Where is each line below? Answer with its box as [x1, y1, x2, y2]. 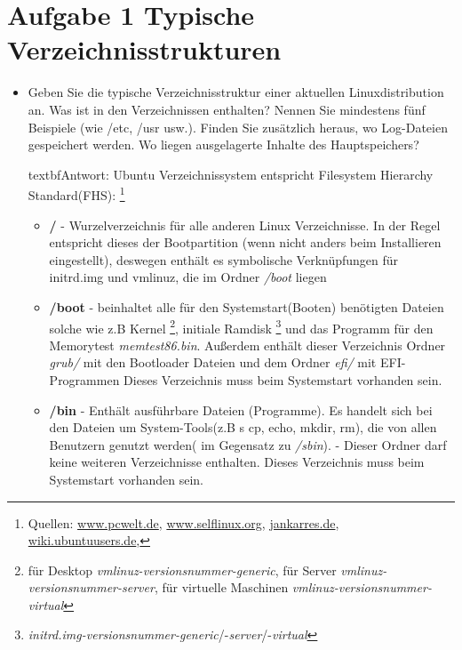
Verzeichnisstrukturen [7, 31, 282, 68]
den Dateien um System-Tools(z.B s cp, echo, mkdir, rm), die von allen [49, 418, 437, 437]
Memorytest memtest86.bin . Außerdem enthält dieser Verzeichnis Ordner [49, 335, 446, 354]
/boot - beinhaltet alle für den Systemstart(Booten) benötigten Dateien [49, 297, 444, 316]
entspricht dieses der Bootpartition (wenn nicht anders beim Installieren [49, 233, 442, 252]
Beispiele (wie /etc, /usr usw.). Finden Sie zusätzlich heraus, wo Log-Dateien [28, 117, 448, 136]
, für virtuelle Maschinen [154, 578, 289, 597]
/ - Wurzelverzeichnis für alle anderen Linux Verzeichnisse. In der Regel [49, 215, 441, 234]
